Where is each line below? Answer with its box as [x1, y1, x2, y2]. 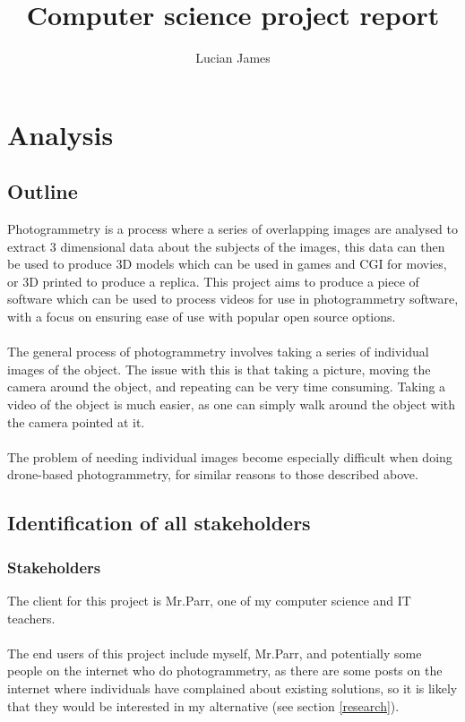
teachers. [7, 608, 56, 627]
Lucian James [195, 48, 271, 67]
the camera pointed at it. [7, 412, 145, 431]
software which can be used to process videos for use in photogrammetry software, [7, 289, 459, 308]
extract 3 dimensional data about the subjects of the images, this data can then [7, 236, 445, 255]
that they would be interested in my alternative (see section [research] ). [7, 696, 400, 715]
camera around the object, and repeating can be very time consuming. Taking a [7, 377, 446, 396]
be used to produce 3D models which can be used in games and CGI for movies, [7, 254, 447, 273]
